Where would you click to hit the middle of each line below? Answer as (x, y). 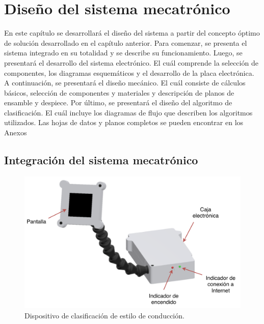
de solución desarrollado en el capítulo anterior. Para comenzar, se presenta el (126, 42)
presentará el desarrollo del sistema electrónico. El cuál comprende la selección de (131, 62)
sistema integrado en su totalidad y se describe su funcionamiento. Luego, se (123, 53)
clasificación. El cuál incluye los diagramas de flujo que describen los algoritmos (128, 112)
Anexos (16, 132)
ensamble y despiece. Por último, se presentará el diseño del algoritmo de (118, 102)
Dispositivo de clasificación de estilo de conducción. (104, 316)
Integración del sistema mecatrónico (101, 160)
